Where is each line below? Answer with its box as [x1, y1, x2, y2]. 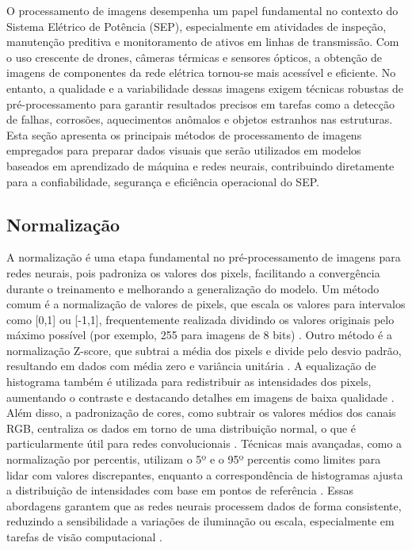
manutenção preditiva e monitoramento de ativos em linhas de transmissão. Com [6, 33, 399, 50]
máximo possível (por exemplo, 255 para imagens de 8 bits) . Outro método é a [6, 327, 392, 343]
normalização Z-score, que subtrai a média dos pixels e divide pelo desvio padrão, [6, 342, 402, 358]
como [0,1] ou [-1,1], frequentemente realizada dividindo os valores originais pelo [6, 311, 395, 327]
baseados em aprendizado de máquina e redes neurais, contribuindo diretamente [6, 157, 395, 174]
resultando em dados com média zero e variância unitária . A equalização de [6, 357, 376, 374]
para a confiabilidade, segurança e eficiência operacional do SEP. [6, 173, 319, 189]
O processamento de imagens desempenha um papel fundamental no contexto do [6, 2, 399, 18]
